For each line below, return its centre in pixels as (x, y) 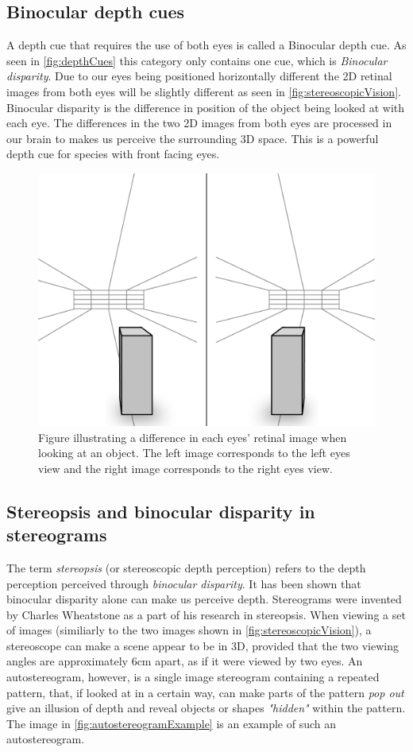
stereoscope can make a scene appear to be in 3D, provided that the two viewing (203, 645)
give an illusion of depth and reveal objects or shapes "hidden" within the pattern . (206, 708)
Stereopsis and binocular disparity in (161, 511)
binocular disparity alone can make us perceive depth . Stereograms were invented (204, 599)
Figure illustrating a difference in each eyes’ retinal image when (193, 437)
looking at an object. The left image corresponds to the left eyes (194, 453)
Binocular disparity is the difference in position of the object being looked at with (206, 107)
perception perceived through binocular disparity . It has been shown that (184, 583)
